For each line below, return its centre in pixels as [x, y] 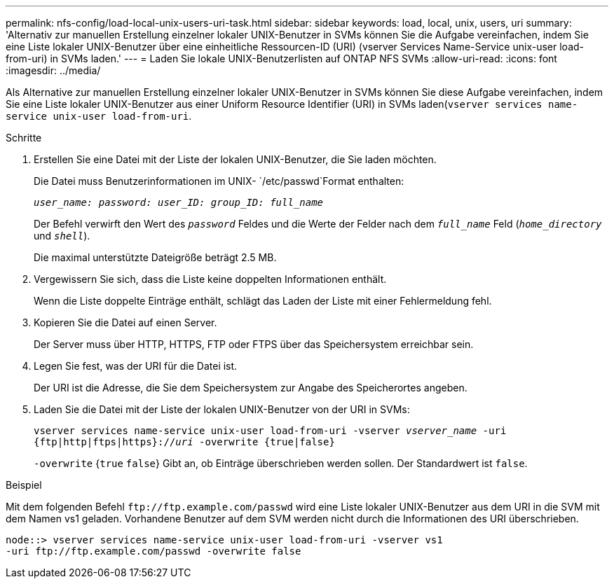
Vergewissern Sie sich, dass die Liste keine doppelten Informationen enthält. [210, 279]
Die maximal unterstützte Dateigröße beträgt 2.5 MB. [155, 257]
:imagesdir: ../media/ [53, 70]
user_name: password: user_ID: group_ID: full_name [179, 202]
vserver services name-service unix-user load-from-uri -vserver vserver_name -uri [270, 431]
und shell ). [62, 236]
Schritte [24, 138]
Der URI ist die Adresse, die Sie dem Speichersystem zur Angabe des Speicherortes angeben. [251, 388]
